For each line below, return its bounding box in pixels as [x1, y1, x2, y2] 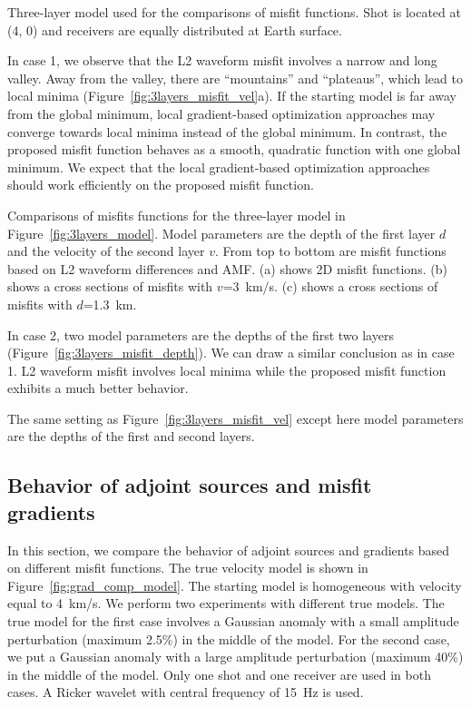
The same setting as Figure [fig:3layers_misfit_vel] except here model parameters [7, 408, 464, 427]
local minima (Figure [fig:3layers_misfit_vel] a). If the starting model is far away [7, 86, 456, 105]
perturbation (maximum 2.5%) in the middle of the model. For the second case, [7, 629, 450, 648]
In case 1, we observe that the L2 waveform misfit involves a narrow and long [7, 51, 437, 70]
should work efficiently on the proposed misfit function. [7, 175, 314, 194]
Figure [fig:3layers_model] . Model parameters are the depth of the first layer [7, 223, 436, 242]
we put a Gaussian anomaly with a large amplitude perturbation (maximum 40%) [7, 647, 464, 666]
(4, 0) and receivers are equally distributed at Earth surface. [7, 20, 342, 39]
